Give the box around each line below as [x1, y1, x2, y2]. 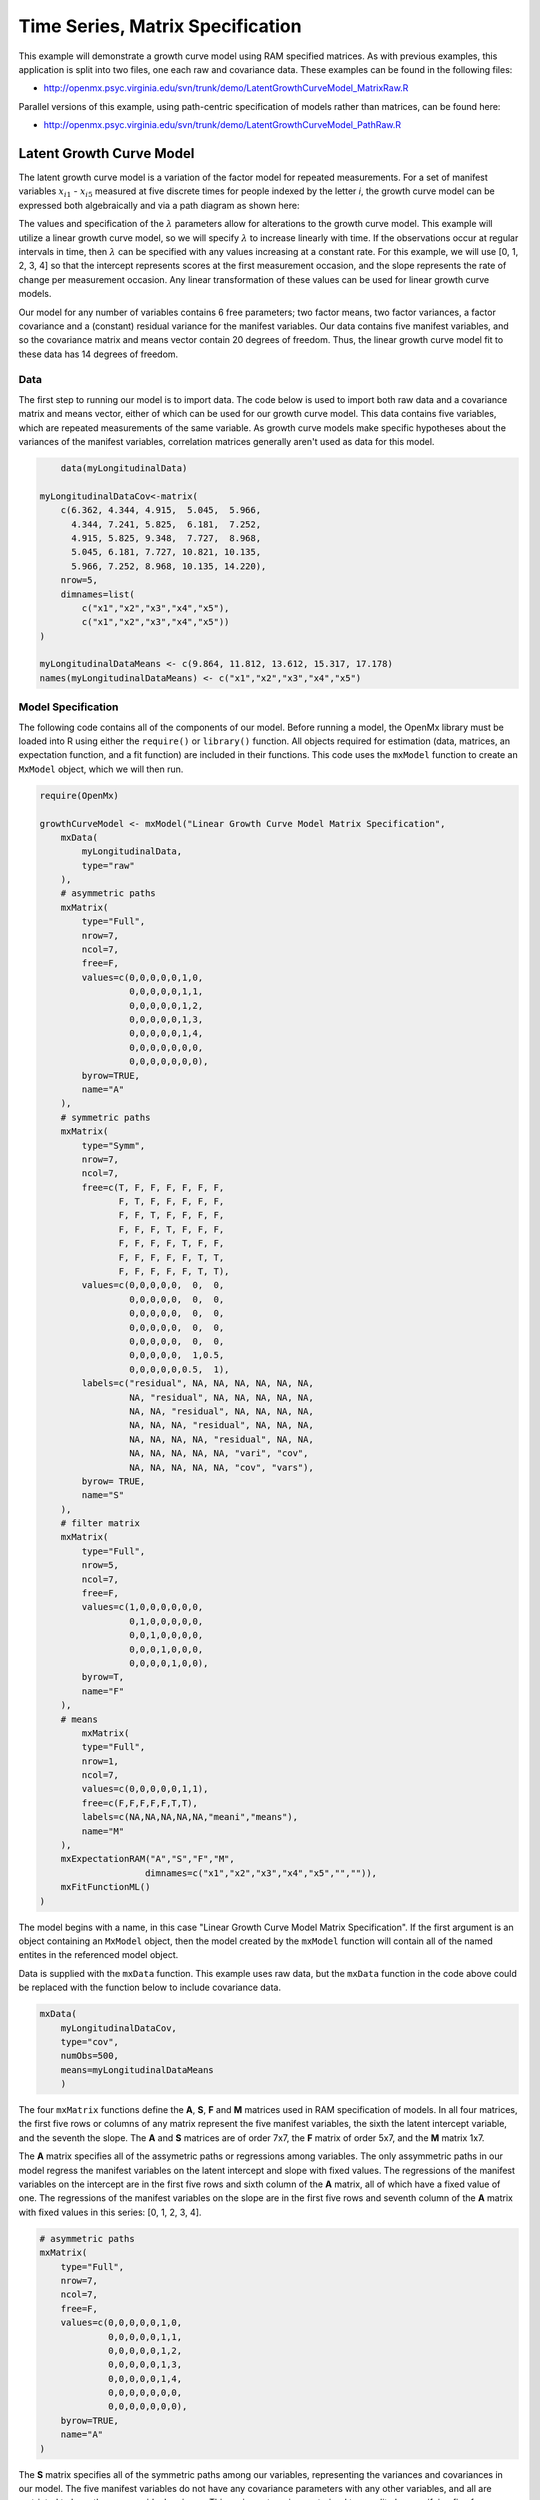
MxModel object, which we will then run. [18, 763, 184, 775]
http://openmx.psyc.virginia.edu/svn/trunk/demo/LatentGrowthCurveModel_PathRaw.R [43, 119, 402, 131]
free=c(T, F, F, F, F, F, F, [81, 1181, 225, 1193]
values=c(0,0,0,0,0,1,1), [81, 1783, 209, 1795]
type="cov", [60, 2036, 120, 2047]
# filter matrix [60, 1518, 140, 1529]
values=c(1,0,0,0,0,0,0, [81, 1601, 204, 1613]
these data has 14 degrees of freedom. [18, 348, 179, 360]
